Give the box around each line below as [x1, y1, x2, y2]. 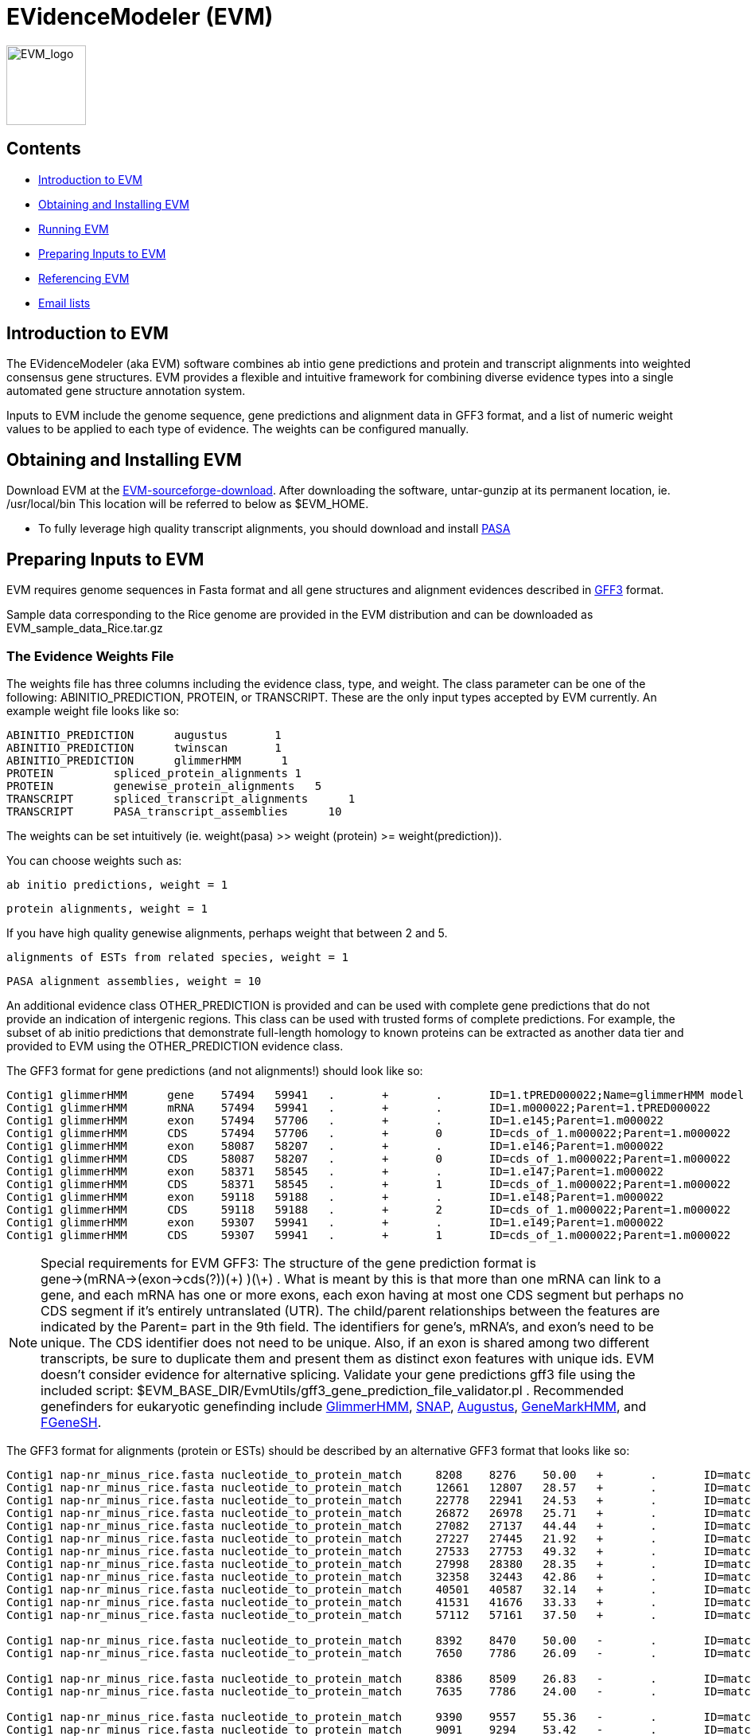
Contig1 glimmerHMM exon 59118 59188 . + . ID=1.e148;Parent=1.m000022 [6, 1190, 664, 1203]
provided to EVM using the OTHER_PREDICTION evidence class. [6, 1038, 344, 1053]
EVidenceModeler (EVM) [6, 3, 274, 30]
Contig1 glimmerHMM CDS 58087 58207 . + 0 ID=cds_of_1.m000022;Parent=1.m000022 [6, 1151, 731, 1165]
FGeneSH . [41, 1413, 102, 1430]
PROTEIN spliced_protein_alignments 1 [6, 766, 302, 780]
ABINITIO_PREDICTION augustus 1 [6, 728, 282, 741]
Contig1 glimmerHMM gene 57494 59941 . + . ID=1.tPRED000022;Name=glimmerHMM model [6, 1088, 745, 1101]
